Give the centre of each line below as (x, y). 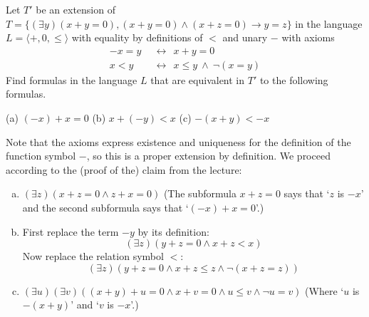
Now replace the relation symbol (93, 256)
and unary (245, 37)
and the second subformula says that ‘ (105, 207)
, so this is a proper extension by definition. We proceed (208, 156)
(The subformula (200, 193)
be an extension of (76, 9)
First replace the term (71, 231)
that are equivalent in (198, 79)
